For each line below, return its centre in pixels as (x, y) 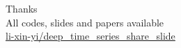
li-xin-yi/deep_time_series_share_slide (90, 36)
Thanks (22, 8)
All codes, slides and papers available (85, 22)
